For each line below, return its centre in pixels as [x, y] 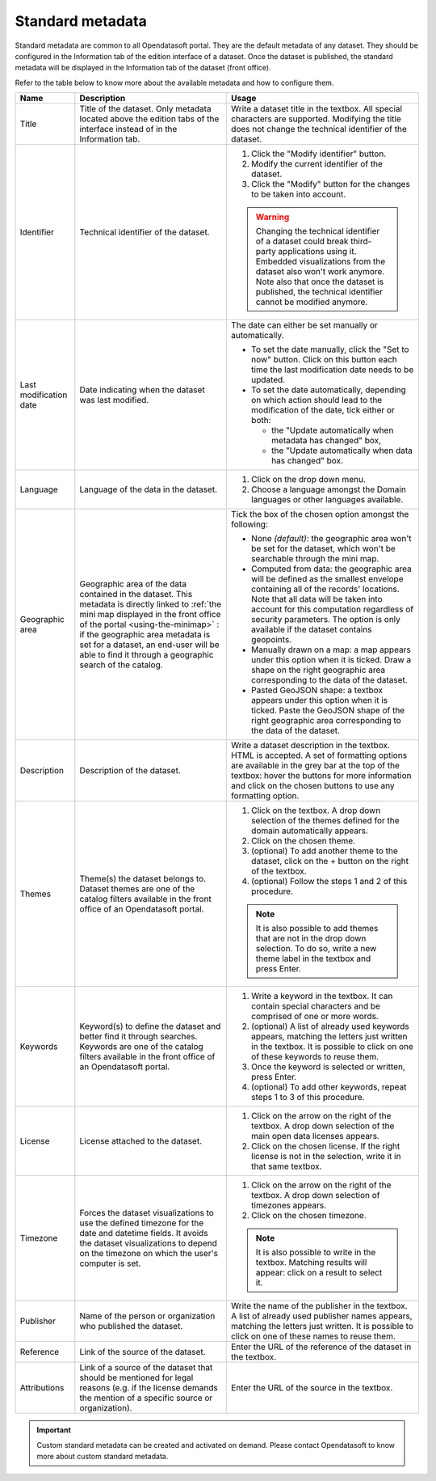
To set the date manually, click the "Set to [330, 349]
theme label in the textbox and [313, 958]
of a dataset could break [302, 241]
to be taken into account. [299, 194]
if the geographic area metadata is [145, 635]
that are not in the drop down [311, 938]
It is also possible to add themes [317, 929]
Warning [272, 217]
